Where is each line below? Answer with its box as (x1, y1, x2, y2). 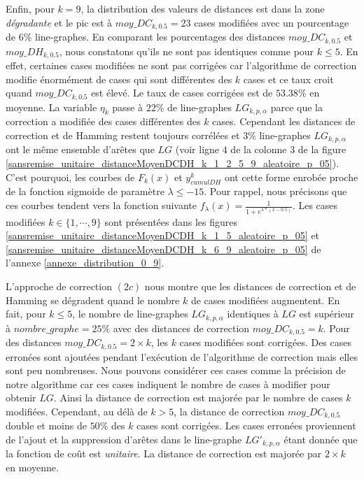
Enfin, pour (6, 1, 55, 15)
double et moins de (6, 418, 87, 433)
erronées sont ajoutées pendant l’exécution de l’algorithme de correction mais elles (6, 349, 358, 364)
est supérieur (299, 306, 354, 321)
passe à (112, 99, 143, 114)
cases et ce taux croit (243, 71, 334, 86)
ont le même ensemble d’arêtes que (6, 142, 155, 157)
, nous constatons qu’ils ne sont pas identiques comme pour (59, 43, 314, 58)
